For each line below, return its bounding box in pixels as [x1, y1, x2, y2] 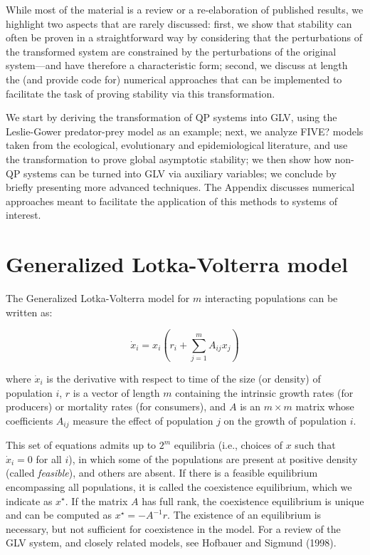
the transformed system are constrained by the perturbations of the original [6, 43, 337, 58]
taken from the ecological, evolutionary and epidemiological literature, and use [6, 138, 348, 152]
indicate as [6, 493, 53, 508]
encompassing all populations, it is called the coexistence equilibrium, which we [6, 479, 352, 494]
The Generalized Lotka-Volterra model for [6, 291, 190, 306]
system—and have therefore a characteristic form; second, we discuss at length [6, 58, 348, 73]
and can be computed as [6, 507, 112, 522]
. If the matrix [65, 493, 128, 508]
